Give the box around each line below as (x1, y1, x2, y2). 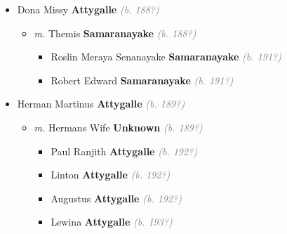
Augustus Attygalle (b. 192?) (51, 190, 182, 205)
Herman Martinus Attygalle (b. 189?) (17, 96, 185, 111)
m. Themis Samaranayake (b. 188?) (34, 25, 196, 40)
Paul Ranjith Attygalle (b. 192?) (51, 143, 198, 158)
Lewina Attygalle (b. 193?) (51, 214, 173, 229)
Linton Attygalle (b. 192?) (51, 167, 171, 182)
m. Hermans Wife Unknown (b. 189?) (34, 119, 203, 134)
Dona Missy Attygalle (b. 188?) (17, 2, 159, 16)
